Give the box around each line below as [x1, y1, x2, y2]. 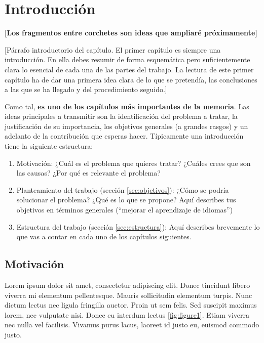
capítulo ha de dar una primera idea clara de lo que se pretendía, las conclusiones [5, 74, 257, 84]
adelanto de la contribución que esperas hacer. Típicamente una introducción [5, 131, 244, 141]
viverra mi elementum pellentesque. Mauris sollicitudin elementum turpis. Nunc [5, 289, 252, 300]
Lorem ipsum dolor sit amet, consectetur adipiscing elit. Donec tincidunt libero [5, 280, 250, 290]
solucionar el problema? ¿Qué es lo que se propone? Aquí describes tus [16, 194, 236, 205]
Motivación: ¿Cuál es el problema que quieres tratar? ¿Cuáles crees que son [16, 157, 251, 168]
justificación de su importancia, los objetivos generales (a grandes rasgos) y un [5, 120, 248, 131]
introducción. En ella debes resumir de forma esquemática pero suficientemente [5, 54, 250, 65]
